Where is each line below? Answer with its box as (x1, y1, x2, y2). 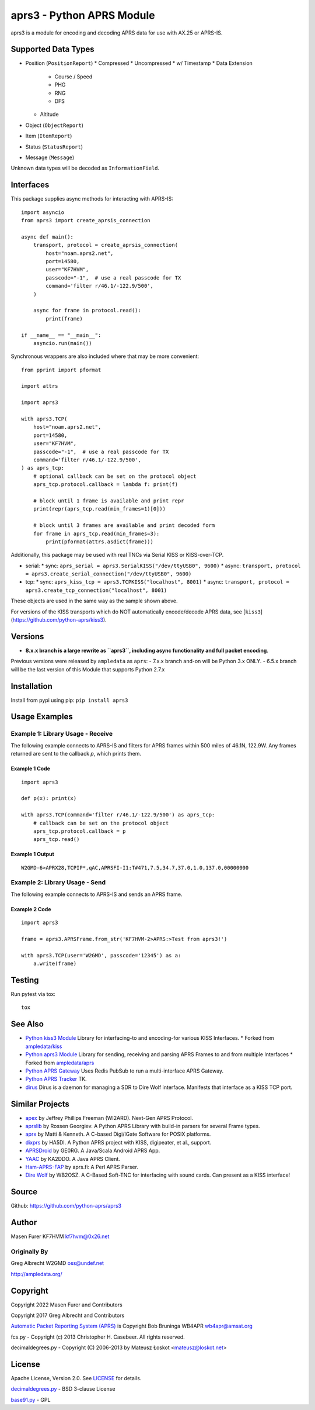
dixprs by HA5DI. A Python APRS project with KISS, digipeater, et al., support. (25, 1139, 212, 1146)
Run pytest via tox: (10, 991, 55, 998)
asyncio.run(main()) (33, 340, 92, 346)
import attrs (21, 383, 58, 389)
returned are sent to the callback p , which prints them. (10, 750, 142, 757)
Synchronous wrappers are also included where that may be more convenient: (10, 353, 199, 360)
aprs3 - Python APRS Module (10, 9, 155, 22)
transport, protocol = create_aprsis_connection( (33, 242, 178, 249)
